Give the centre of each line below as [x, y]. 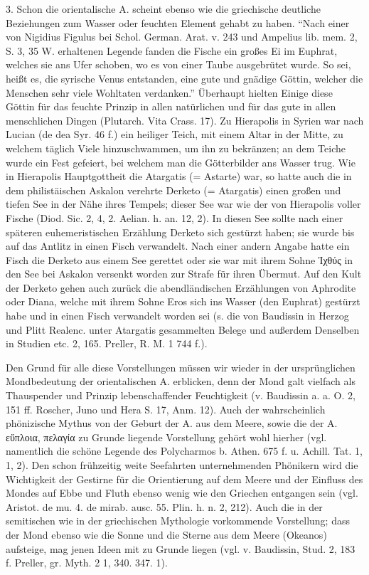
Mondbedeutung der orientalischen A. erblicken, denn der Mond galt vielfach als [181, 381]
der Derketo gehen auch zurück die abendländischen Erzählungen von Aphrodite [181, 287]
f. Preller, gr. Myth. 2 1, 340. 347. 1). [87, 563]
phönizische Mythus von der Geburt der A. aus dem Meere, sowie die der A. [172, 423]
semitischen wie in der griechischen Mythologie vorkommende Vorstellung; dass [178, 521]
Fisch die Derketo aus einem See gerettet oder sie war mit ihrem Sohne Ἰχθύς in [180, 259]
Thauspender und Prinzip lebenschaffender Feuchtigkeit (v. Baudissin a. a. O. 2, [181, 395]
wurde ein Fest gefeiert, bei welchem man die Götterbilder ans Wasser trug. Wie [181, 162]
